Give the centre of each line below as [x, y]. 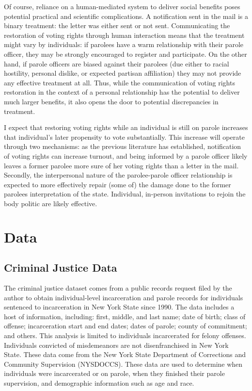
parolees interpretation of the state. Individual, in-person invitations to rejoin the [125, 194]
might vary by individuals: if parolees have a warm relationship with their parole [124, 44]
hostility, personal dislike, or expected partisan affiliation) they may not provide [123, 73]
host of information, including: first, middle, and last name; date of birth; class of [125, 316]
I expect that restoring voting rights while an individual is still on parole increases [126, 127]
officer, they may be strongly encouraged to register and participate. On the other [126, 54]
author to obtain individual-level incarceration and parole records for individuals [124, 297]
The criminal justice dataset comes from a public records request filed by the [118, 288]
